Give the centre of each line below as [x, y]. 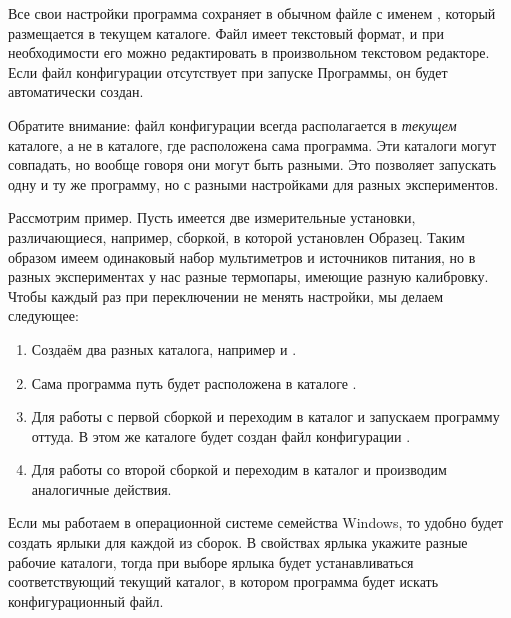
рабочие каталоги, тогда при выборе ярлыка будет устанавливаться [211, 561]
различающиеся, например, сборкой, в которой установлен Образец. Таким [236, 236]
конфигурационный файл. [86, 600]
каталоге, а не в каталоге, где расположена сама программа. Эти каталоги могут [252, 144]
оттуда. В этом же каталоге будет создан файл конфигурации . [221, 435]
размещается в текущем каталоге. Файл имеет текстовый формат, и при [226, 32]
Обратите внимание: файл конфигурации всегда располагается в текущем [232, 124]
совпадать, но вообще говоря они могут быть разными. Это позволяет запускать [252, 164]
